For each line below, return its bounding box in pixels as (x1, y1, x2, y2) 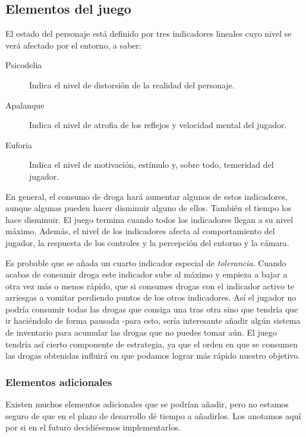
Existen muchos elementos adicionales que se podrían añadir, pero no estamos (5, 398, 289, 410)
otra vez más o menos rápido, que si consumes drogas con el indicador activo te (5, 279, 295, 292)
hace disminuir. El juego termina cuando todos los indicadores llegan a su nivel (5, 213, 294, 225)
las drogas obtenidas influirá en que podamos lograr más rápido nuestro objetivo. (5, 349, 301, 362)
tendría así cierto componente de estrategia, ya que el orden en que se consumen (5, 337, 298, 350)
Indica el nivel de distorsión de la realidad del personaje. (29, 78, 235, 91)
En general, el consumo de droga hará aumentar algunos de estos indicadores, (5, 190, 288, 202)
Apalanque (5, 98, 45, 111)
